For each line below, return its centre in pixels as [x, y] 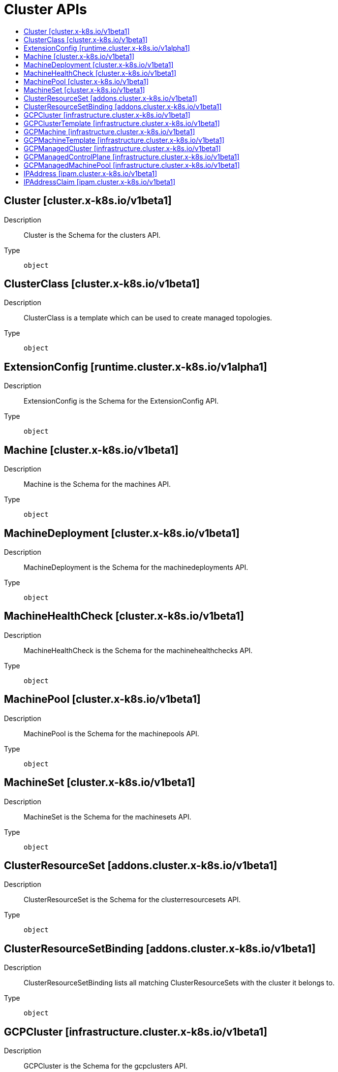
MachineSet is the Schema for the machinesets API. [108, 817]
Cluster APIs [46, 9]
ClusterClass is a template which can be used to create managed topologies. [148, 318]
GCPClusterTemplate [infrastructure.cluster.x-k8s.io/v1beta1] [122, 123]
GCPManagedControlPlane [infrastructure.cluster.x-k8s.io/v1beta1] [132, 157]
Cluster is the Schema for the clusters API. [92, 235]
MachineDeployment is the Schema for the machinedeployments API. [136, 567]
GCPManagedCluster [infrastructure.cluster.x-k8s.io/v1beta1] [122, 148]
